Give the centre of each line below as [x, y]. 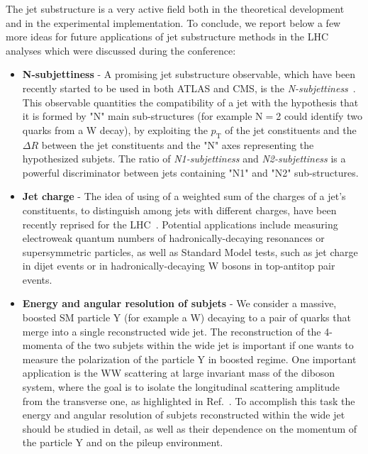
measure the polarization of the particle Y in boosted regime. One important [189, 359]
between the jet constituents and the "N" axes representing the [178, 144]
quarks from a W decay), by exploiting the [115, 129]
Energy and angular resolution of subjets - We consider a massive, [179, 303]
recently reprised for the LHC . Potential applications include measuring [180, 224]
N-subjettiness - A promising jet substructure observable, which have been [189, 74]
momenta [43, 345]
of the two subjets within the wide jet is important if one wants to [210, 345]
